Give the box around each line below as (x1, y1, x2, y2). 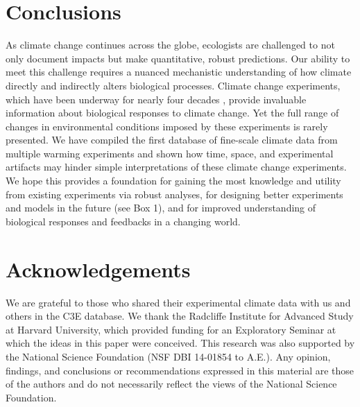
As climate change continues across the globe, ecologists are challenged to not (6, 37, 335, 52)
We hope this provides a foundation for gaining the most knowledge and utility (6, 173, 341, 188)
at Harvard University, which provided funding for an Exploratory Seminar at (6, 322, 336, 336)
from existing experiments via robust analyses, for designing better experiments (6, 187, 343, 201)
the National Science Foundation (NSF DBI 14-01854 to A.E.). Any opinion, (6, 349, 331, 363)
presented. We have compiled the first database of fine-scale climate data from (6, 132, 338, 147)
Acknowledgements (6, 254, 191, 283)
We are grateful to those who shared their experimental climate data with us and (6, 295, 351, 309)
